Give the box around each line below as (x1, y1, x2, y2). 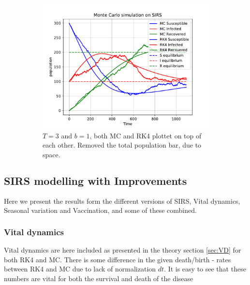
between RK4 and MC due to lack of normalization (4, 264, 156, 274)
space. (43, 149, 60, 159)
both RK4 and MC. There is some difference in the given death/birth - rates (4, 254, 231, 264)
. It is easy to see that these (164, 264, 246, 274)
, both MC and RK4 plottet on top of (89, 130, 202, 140)
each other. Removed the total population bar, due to (43, 140, 202, 150)
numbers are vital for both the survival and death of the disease (4, 273, 193, 283)
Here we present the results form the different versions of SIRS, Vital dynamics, (4, 195, 240, 206)
